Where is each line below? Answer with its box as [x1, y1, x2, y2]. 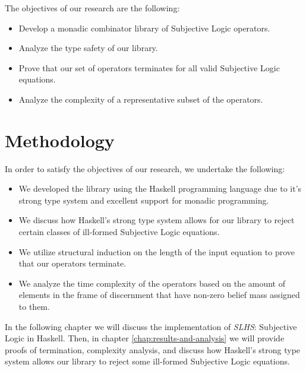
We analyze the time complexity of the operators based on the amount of [18, 277, 286, 289]
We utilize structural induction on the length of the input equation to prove [18, 245, 295, 258]
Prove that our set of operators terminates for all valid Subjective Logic [18, 61, 280, 74]
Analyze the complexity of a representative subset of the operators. [18, 93, 263, 105]
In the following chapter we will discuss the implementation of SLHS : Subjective [5, 320, 297, 332]
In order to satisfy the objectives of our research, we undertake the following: [5, 162, 285, 175]
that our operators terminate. [18, 257, 127, 269]
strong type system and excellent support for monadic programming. [18, 194, 269, 206]
